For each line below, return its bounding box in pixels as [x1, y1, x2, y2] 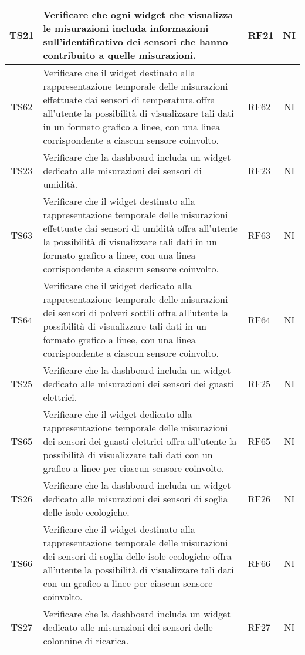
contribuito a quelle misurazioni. [43, 48, 196, 62]
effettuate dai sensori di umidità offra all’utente [43, 221, 238, 235]
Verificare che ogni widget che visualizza [43, 8, 233, 21]
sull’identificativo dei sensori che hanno [43, 35, 228, 48]
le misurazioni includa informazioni [43, 21, 209, 35]
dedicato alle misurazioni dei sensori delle [43, 620, 213, 634]
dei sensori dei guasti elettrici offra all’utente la [43, 434, 237, 448]
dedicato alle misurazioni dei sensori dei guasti [43, 377, 234, 390]
